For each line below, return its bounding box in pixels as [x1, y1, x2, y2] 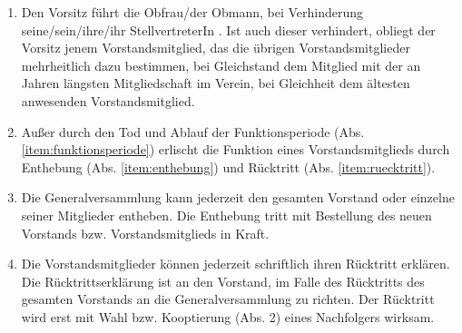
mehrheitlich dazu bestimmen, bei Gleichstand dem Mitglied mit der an [21, 55, 421, 74]
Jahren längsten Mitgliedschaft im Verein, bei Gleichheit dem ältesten [21, 73, 410, 93]
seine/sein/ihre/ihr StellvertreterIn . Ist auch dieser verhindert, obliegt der [21, 20, 436, 39]
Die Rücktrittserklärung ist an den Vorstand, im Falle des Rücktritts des [21, 271, 425, 290]
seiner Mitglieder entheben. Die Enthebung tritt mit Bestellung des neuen [21, 205, 432, 224]
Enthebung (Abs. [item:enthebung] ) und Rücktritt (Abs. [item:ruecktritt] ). [21, 157, 436, 176]
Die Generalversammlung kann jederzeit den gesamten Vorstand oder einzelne [21, 188, 455, 207]
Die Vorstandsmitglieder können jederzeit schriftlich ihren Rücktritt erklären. [21, 254, 450, 273]
